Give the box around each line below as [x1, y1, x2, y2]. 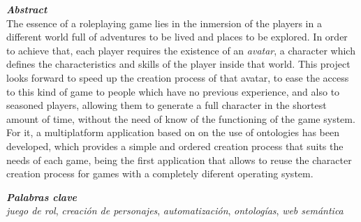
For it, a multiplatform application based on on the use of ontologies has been [6, 125, 339, 140]
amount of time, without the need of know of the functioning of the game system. [6, 111, 355, 126]
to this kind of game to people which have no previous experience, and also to [6, 84, 340, 98]
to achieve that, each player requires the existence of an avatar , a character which [6, 43, 355, 57]
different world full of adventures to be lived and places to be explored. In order [6, 29, 348, 44]
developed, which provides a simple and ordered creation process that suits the [6, 138, 344, 153]
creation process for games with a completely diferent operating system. [6, 166, 314, 181]
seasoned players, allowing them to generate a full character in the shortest [6, 98, 327, 112]
